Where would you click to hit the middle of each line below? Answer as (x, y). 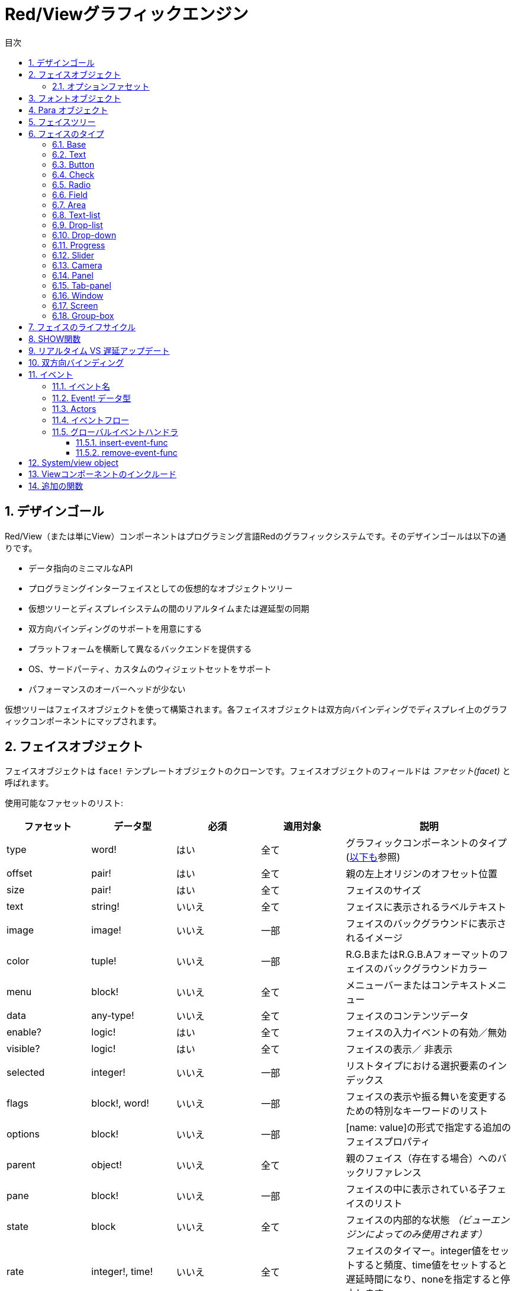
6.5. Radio (72, 184)
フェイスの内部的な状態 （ (404, 1220)
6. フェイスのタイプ (66, 133)
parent (21, 1165)
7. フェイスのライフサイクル (82, 327)
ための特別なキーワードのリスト (417, 1111)
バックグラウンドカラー (435, 969)
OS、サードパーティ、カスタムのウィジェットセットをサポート (150, 669)
